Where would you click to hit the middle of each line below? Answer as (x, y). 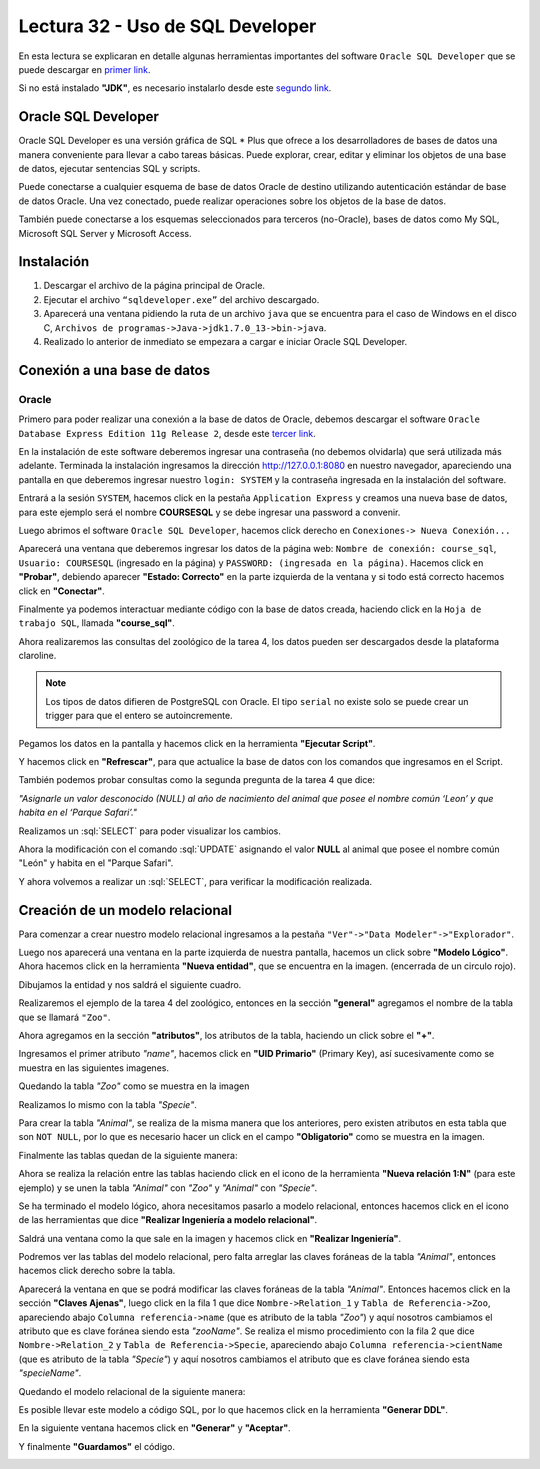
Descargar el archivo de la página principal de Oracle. (154, 286)
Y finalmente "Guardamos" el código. (96, 1446)
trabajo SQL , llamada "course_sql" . (96, 623)
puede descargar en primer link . (84, 69)
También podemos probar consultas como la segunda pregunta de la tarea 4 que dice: (196, 780)
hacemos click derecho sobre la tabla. (97, 1271)
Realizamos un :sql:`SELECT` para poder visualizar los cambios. (150, 831)
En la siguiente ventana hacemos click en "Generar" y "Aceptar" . (154, 1428)
